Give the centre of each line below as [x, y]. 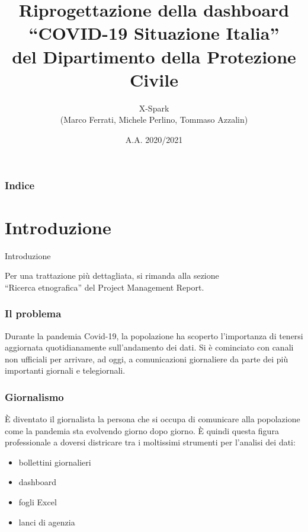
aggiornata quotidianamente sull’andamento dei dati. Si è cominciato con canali [149, 347]
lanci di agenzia [47, 522]
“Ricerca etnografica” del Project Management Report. [105, 287]
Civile [154, 79]
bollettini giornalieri [55, 462]
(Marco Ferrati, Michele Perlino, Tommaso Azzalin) [154, 120]
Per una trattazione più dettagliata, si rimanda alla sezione [112, 275]
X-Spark [154, 108]
